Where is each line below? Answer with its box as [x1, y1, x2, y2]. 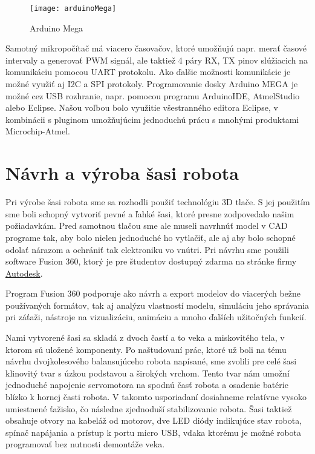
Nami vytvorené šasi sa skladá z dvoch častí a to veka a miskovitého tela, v [5, 331, 285, 344]
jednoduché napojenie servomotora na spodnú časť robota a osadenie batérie [5, 378, 288, 391]
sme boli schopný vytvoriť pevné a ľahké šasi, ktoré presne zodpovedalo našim [5, 207, 294, 220]
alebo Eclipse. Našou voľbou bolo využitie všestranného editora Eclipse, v [5, 101, 278, 114]
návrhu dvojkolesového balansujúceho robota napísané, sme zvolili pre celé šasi [5, 355, 297, 367]
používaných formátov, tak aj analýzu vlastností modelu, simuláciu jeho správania [5, 298, 310, 311]
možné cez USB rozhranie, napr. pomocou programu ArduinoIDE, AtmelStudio [5, 89, 300, 102]
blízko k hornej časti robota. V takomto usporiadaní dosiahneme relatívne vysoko [5, 390, 307, 403]
